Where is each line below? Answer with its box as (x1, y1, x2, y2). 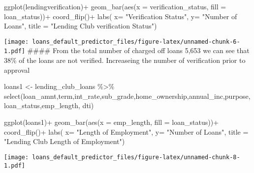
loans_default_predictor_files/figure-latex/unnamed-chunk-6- (32, 38, 240, 45)
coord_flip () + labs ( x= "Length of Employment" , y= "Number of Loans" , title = (4, 126, 249, 137)
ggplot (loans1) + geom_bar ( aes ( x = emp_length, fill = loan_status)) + (4, 117, 219, 127)
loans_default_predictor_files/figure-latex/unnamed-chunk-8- (32, 153, 240, 161)
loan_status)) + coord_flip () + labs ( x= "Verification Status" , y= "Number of (4, 11, 237, 21)
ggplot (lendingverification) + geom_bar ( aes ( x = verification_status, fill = (4, 1, 226, 11)
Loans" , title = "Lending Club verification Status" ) (4, 21, 157, 31)
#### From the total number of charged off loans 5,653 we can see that (27, 45, 250, 56)
